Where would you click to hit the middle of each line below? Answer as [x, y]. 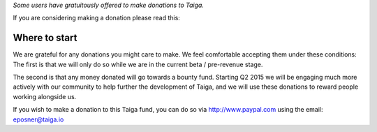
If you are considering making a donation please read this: [97, 18]
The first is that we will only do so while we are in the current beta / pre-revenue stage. [138, 64]
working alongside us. [45, 96]
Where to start [45, 38]
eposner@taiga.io [38, 119]
